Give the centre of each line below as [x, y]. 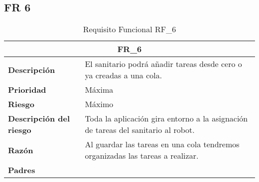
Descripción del [39, 119]
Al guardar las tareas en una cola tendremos [162, 144]
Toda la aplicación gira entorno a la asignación [166, 119]
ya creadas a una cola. [124, 75]
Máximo [99, 104]
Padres [22, 170]
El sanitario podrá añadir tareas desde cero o [163, 64]
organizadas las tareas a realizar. [142, 156]
